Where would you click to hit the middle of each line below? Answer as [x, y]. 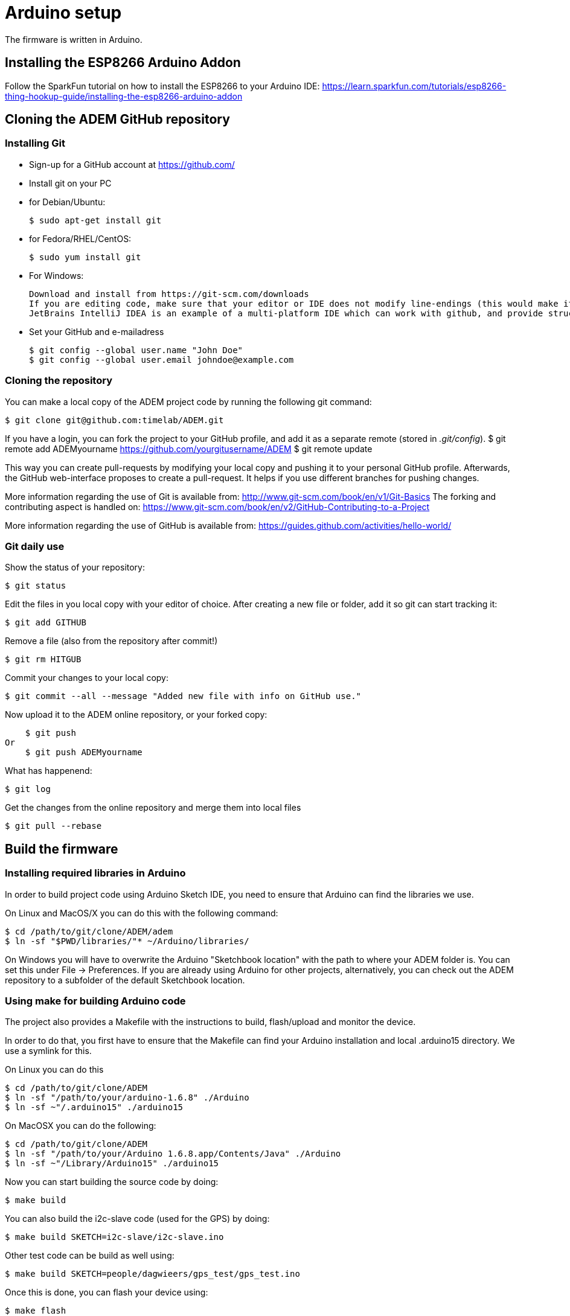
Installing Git [35, 143]
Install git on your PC [70, 183]
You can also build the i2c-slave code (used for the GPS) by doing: [137, 1219]
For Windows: [56, 275]
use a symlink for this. [48, 1051]
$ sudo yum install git [85, 257]
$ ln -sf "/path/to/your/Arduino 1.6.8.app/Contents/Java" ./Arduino [173, 1154]
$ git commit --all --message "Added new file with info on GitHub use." [183, 696]
